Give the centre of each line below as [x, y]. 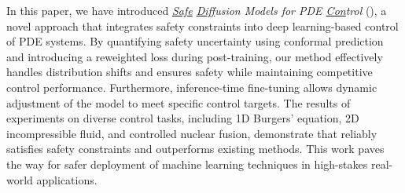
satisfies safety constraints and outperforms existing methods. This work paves [195, 149]
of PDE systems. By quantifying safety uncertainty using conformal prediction [195, 41]
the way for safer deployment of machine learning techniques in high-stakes [187, 164]
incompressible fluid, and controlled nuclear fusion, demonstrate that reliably [192, 133]
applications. [67, 179]
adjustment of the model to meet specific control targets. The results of [179, 102]
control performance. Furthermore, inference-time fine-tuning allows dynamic [192, 87]
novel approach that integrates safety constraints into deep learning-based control [202, 25]
